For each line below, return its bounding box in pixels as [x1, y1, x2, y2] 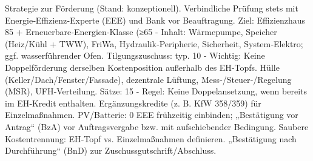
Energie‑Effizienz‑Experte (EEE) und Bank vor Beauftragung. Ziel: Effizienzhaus [5, 13, 306, 26]
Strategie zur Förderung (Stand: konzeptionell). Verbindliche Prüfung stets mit [5, 2, 298, 14]
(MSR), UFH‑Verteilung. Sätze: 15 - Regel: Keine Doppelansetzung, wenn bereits [5, 85, 308, 97]
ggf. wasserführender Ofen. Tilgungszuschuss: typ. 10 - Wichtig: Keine [5, 49, 265, 62]
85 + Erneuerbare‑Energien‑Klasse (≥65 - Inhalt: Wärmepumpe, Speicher [5, 25, 277, 38]
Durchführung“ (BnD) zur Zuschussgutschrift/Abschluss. [5, 144, 217, 157]
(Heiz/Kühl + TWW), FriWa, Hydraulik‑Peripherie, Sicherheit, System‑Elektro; [5, 37, 303, 50]
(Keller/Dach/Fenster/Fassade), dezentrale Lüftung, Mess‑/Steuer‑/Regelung [5, 73, 292, 85]
